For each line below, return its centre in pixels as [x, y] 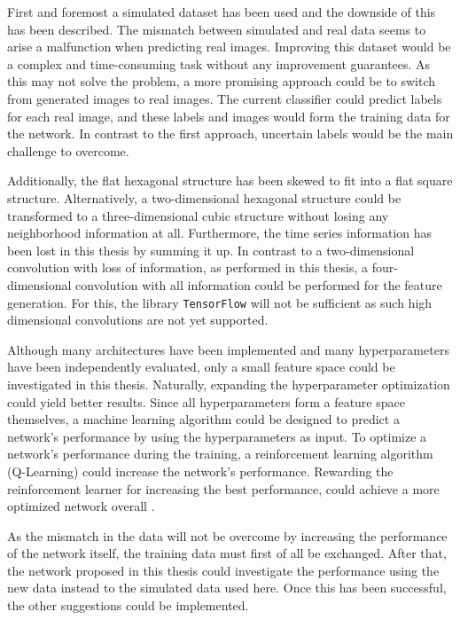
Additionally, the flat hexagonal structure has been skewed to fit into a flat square [230, 181]
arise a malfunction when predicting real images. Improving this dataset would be [229, 47]
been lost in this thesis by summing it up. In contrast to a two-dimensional [211, 250]
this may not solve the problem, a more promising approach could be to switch [222, 81]
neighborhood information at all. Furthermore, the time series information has [220, 233]
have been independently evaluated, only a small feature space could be [201, 367]
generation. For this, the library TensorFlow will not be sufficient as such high [220, 302]
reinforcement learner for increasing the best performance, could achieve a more [223, 488]
